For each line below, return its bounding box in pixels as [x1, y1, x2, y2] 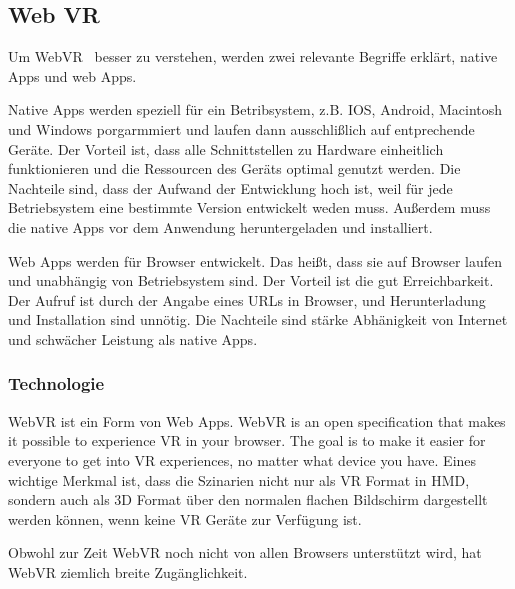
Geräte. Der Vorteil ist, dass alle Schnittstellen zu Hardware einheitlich [8, 138, 444, 159]
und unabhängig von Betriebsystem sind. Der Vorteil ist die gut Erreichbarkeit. [8, 270, 494, 291]
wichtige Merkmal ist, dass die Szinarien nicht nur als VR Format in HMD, [8, 469, 470, 490]
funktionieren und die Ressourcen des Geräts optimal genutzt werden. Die [8, 158, 461, 179]
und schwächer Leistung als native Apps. [8, 328, 258, 349]
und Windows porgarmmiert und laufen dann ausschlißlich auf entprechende [8, 118, 475, 139]
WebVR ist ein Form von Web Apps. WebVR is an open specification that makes [8, 410, 506, 431]
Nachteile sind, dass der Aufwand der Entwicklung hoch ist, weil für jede [8, 177, 453, 198]
